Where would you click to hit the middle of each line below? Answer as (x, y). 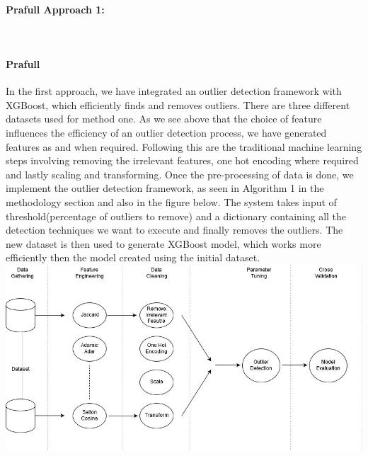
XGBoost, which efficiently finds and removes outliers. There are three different (178, 104)
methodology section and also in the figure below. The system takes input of (171, 201)
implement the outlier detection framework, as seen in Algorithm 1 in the (165, 188)
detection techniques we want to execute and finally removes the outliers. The (174, 230)
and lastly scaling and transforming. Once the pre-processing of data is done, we (180, 174)
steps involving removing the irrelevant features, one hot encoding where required (182, 160)
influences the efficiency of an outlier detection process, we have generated (166, 132)
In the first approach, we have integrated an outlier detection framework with (174, 91)
